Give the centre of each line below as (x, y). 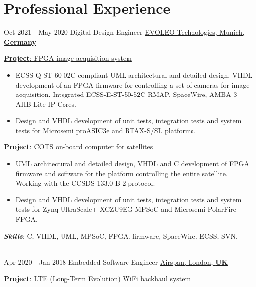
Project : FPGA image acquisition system (68, 58)
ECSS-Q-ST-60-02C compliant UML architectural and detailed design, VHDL (134, 74)
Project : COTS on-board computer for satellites (79, 147)
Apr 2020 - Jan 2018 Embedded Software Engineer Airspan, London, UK (116, 262)
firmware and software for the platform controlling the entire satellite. (122, 173)
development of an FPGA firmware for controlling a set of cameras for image (132, 84)
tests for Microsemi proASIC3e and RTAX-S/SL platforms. (105, 130)
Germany (20, 41)
